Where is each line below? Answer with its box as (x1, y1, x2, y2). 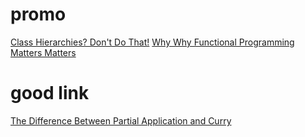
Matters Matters (10, 46, 77, 58)
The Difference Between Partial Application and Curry (10, 114, 232, 127)
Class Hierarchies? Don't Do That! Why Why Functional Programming (10, 36, 295, 48)
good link (10, 82, 90, 105)
